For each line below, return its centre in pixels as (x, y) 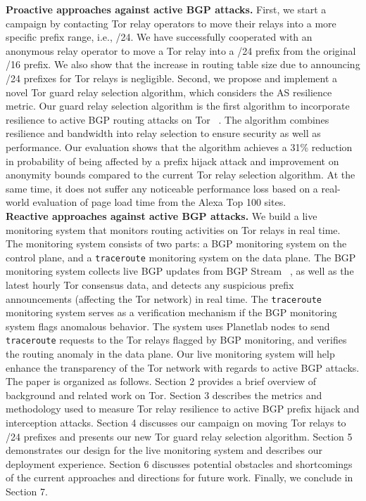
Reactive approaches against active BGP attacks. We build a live (162, 215)
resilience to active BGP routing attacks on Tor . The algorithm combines (168, 119)
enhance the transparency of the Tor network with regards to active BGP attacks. (183, 367)
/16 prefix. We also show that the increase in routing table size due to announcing (183, 64)
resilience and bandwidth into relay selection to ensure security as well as (163, 133)
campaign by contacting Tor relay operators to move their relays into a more (171, 23)
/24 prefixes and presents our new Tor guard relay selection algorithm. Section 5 (179, 436)
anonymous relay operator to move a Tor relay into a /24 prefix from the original (181, 50)
